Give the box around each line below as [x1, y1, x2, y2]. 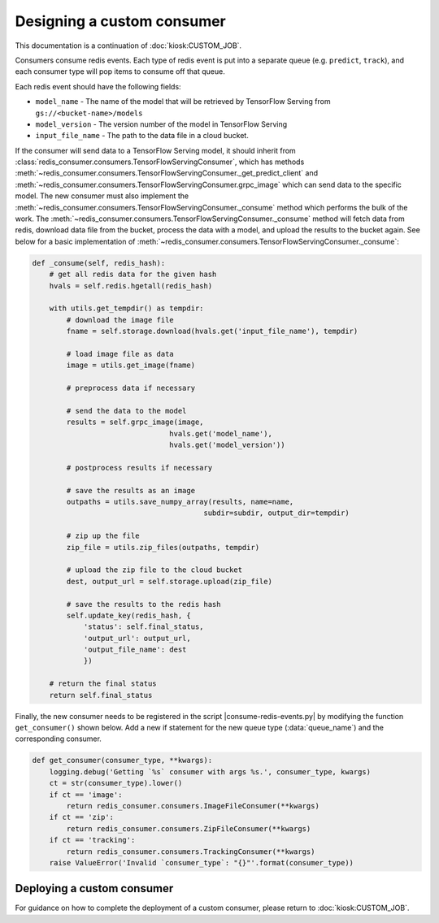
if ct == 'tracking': [49, 835, 136, 845]
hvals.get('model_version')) [169, 440, 285, 450]
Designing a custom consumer [15, 12, 227, 30]
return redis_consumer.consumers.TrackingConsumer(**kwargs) [66, 847, 315, 856]
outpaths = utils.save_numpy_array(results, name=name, [66, 496, 294, 506]
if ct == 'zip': [49, 812, 114, 822]
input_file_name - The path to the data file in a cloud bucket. [35, 131, 250, 141]
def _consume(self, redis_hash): [32, 258, 166, 267]
